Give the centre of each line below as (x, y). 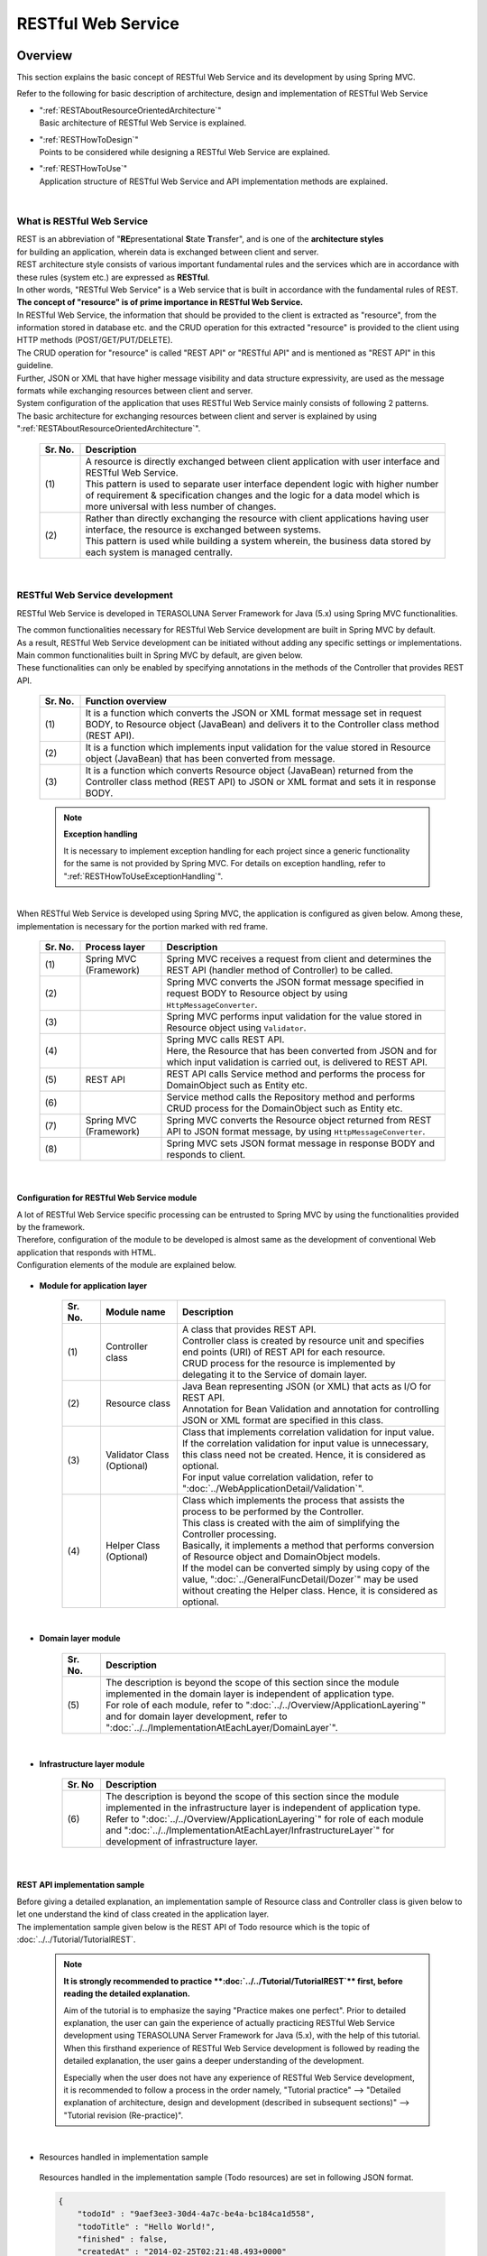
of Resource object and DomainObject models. (281, 1557)
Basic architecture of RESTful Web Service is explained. (143, 123)
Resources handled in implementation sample (124, 2157)
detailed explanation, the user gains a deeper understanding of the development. (214, 2061)
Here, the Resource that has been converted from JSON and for (302, 1051)
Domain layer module (80, 1639)
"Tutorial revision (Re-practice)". (124, 2115)
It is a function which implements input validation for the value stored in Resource (258, 747)
